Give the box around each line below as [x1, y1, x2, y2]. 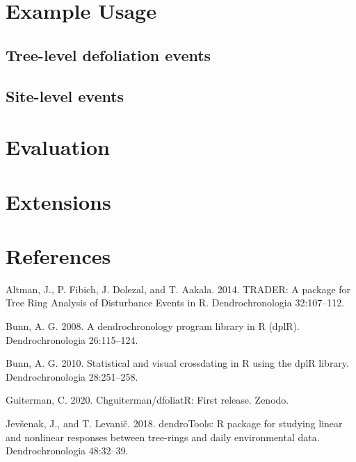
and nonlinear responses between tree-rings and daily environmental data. [6, 429, 320, 444]
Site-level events [6, 85, 124, 106]
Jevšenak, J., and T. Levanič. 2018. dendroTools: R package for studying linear [6, 415, 343, 430]
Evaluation [6, 133, 110, 161]
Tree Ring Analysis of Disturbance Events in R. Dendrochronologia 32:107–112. [6, 295, 345, 310]
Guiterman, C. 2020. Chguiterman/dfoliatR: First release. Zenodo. [6, 393, 289, 407]
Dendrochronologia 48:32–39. [6, 443, 129, 458]
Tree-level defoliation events [6, 44, 211, 65]
